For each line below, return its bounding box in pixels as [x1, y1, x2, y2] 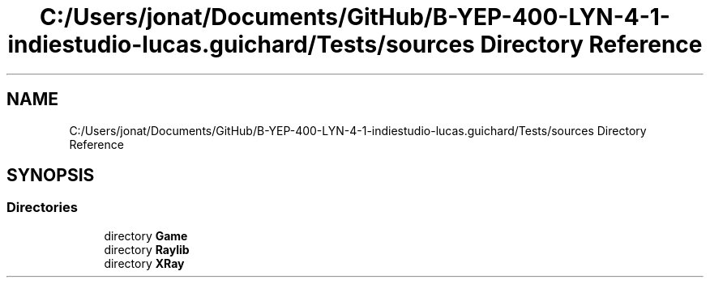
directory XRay [104, 256, 185, 270]
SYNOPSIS [6, 165, 95, 186]
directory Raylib [104, 242, 190, 256]
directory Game [104, 228, 188, 243]
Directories [6, 199, 78, 216]
